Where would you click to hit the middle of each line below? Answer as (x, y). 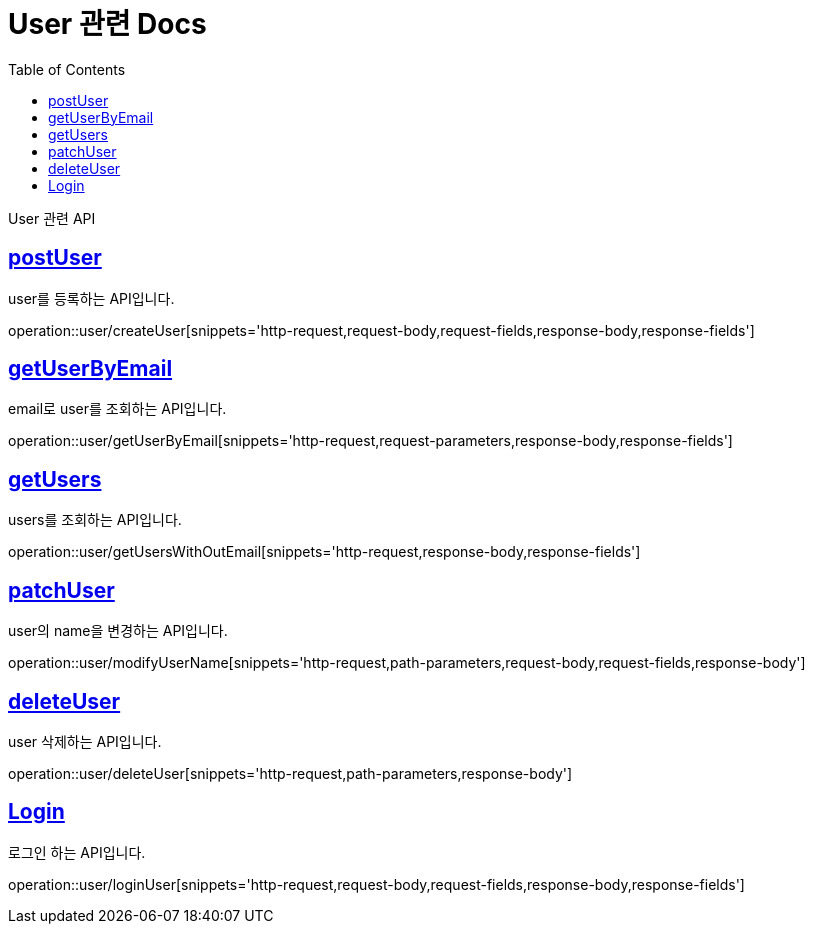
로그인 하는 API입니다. (77, 852)
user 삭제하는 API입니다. (85, 741)
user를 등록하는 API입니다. (91, 298)
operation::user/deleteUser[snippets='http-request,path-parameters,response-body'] (290, 773)
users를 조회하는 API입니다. (95, 520)
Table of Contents (67, 69)
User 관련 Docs (107, 24)
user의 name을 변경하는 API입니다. (118, 631)
